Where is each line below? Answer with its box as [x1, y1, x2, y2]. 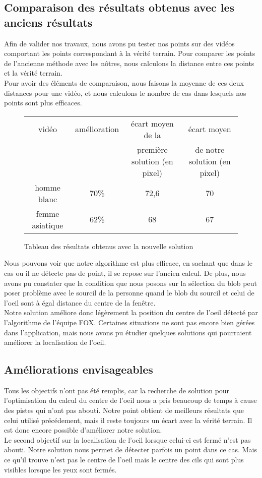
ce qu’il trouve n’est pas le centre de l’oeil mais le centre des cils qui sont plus [4, 454, 244, 465]
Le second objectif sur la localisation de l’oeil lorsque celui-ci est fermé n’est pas [4, 434, 251, 445]
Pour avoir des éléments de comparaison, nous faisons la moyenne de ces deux [4, 77, 244, 88]
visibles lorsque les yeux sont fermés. [4, 464, 117, 474]
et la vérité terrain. [4, 68, 63, 78]
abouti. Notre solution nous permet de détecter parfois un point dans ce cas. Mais [4, 444, 257, 455]
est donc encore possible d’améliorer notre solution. [4, 425, 162, 435]
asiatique [32, 219, 63, 231]
